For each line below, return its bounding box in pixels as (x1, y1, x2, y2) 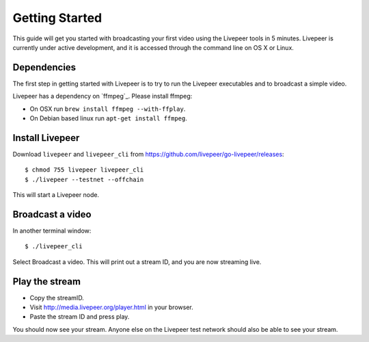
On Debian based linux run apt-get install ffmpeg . (29, 114, 188, 122)
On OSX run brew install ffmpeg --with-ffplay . (29, 105, 186, 113)
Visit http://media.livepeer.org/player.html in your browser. (29, 303, 194, 311)
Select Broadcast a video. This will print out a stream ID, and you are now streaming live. (12, 257, 262, 266)
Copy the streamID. (29, 293, 85, 302)
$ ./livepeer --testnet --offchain (25, 175, 144, 183)
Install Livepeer (12, 132, 80, 144)
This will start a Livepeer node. (12, 191, 99, 199)
